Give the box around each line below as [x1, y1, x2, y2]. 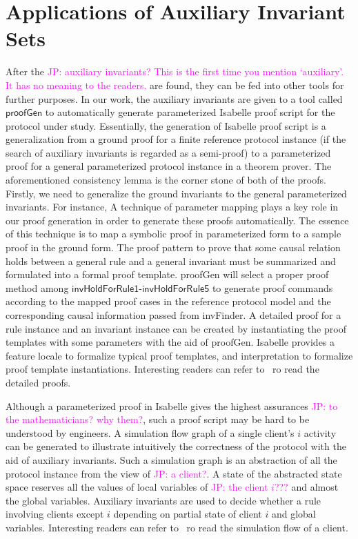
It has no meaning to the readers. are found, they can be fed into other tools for [6, 77, 344, 92]
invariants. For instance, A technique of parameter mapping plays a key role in [6, 199, 339, 214]
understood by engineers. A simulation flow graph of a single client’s [6, 425, 295, 440]
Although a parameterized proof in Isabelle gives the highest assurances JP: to [6, 398, 338, 413]
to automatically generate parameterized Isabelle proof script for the [45, 105, 335, 119]
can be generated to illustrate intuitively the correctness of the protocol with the [6, 439, 346, 453]
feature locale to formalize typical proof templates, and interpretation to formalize [6, 348, 353, 362]
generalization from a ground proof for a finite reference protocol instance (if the [6, 132, 346, 146]
